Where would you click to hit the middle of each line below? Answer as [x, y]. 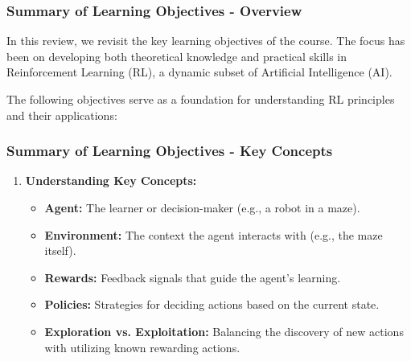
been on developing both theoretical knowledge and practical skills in [177, 56]
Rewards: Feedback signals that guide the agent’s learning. [193, 277]
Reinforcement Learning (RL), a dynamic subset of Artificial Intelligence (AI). [199, 72]
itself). [60, 250]
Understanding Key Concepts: [111, 180]
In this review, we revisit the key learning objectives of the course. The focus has [206, 41]
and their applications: [62, 115]
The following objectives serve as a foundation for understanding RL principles [201, 99]
